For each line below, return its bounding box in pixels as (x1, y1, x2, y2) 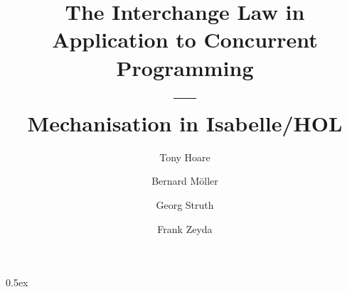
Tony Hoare (159, 149, 210, 164)
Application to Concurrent (52, 25, 318, 54)
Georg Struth (156, 198, 214, 212)
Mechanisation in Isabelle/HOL (27, 108, 343, 137)
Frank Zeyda (157, 221, 213, 236)
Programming (116, 53, 254, 82)
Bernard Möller (151, 173, 218, 188)
